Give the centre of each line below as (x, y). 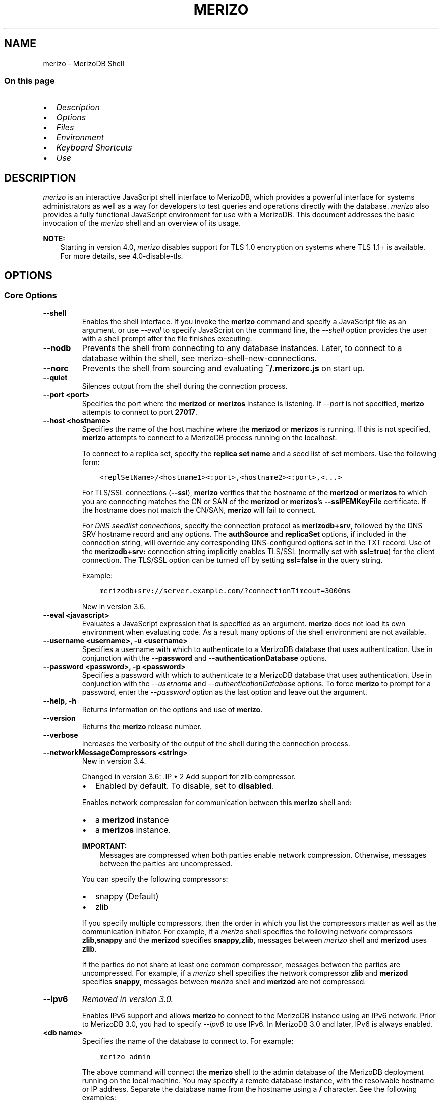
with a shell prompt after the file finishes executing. (167, 339)
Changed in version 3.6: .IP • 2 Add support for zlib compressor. (189, 777)
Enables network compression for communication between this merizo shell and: (217, 803)
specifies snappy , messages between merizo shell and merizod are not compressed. (224, 982)
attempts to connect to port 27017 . (140, 412)
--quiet (55, 378)
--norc (56, 368)
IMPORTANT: (104, 846)
